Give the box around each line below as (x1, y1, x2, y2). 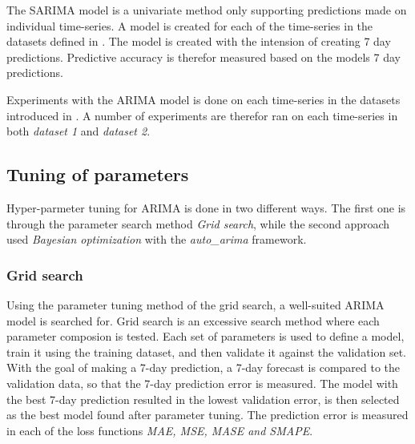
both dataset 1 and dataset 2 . (6, 123, 151, 139)
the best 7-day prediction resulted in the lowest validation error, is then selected (6, 390, 400, 407)
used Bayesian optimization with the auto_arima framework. (6, 231, 307, 248)
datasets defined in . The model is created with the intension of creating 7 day (6, 33, 391, 50)
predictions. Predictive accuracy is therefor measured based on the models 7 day (6, 48, 401, 65)
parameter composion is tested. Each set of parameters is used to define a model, (6, 328, 405, 345)
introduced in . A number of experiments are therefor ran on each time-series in (6, 107, 398, 123)
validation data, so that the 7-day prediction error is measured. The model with (6, 374, 398, 391)
